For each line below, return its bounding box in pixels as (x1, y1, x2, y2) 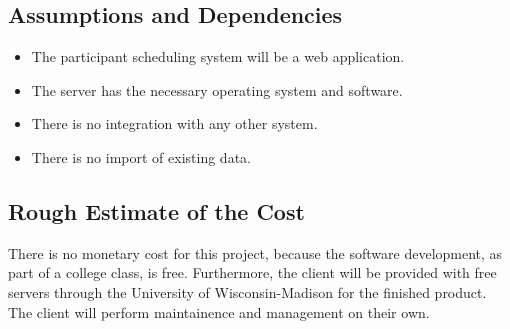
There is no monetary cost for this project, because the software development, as (8, 242, 503, 263)
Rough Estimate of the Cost (8, 195, 305, 226)
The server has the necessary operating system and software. (31, 79, 403, 100)
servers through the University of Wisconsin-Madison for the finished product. (8, 281, 487, 302)
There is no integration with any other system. (31, 113, 318, 134)
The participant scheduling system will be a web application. (31, 46, 405, 67)
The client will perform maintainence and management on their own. (8, 301, 430, 322)
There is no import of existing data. (31, 146, 251, 167)
